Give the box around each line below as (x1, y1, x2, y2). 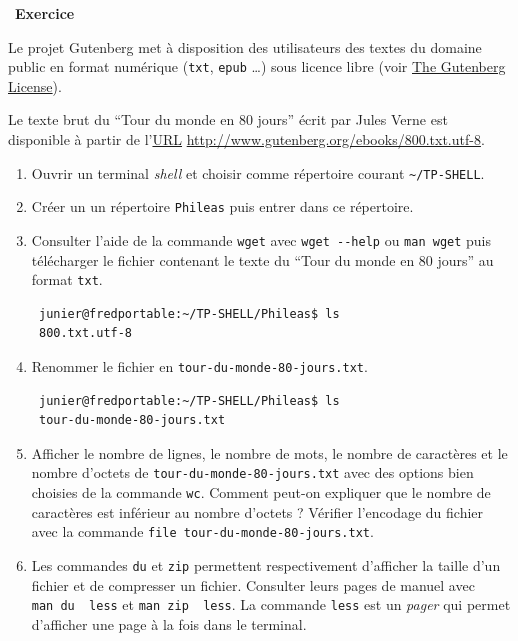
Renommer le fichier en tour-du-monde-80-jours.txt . (31, 356, 368, 377)
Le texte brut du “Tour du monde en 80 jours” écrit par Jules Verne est (8, 109, 448, 130)
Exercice (15, 3, 75, 23)
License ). (8, 75, 62, 96)
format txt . (31, 269, 103, 290)
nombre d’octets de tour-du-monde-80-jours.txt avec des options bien (31, 462, 474, 483)
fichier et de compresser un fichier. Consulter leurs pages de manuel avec (31, 574, 475, 595)
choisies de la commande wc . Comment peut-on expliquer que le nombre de (31, 482, 491, 503)
